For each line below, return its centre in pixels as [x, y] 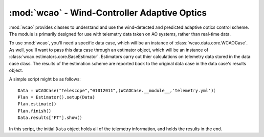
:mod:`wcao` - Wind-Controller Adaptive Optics [108, 13]
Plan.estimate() [37, 104]
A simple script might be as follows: [45, 79]
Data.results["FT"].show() [50, 118]
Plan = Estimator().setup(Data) [56, 97]
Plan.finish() [34, 111]
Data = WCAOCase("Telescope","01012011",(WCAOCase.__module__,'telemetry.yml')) [117, 90]
